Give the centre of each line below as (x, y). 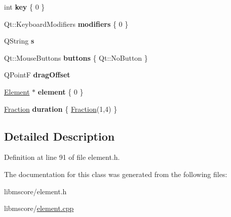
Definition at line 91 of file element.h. (62, 157)
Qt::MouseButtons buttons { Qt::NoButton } (76, 57)
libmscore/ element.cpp (39, 208)
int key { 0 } (25, 7)
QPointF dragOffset (37, 75)
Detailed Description (60, 136)
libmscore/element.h (35, 191)
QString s (19, 41)
